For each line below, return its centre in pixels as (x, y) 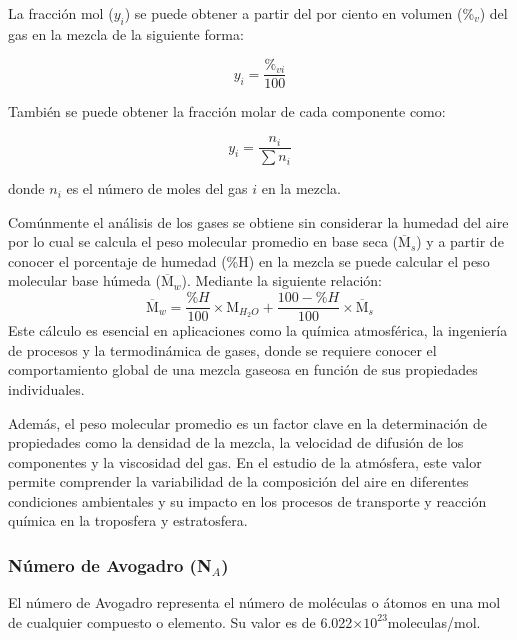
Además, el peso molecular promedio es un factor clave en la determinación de (248, 422)
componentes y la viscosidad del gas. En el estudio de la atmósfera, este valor (245, 461)
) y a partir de (460, 241)
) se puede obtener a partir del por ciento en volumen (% (299, 13)
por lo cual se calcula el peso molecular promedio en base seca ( (203, 241)
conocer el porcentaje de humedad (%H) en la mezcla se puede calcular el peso (249, 260)
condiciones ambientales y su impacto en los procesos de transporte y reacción (247, 500)
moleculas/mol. (434, 621)
